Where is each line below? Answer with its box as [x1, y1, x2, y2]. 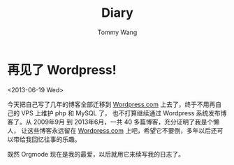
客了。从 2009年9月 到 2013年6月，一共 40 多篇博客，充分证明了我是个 [7, 117, 214, 126]
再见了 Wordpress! [7, 62, 117, 78]
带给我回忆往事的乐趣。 [13, 135, 81, 143]
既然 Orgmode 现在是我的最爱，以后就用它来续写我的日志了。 [7, 150, 185, 158]
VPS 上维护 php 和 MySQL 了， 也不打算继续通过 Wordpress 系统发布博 [20, 108, 227, 117]
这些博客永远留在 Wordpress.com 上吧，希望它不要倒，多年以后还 [27, 126, 218, 134]
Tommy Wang [97, 28, 138, 36]
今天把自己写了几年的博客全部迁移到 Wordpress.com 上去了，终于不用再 [7, 100, 216, 108]
